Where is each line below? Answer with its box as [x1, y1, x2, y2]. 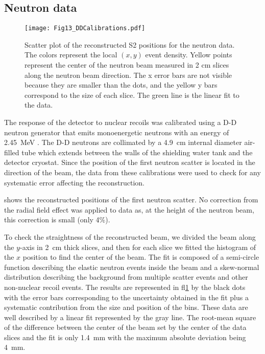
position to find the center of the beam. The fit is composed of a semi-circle [22, 252, 259, 262]
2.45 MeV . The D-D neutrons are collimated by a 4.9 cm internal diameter [4, 137, 242, 148]
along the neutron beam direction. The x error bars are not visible [25, 69, 232, 80]
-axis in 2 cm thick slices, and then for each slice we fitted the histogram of [19, 241, 256, 252]
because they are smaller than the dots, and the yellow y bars [25, 79, 218, 90]
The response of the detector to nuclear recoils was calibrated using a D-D [4, 117, 237, 128]
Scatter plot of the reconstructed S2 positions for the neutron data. [25, 39, 235, 50]
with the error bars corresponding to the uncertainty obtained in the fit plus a [4, 291, 249, 302]
